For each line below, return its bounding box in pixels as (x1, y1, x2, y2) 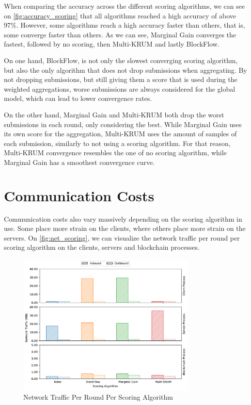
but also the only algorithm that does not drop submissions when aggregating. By (4, 65, 247, 75)
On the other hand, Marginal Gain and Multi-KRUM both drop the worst (4, 109, 224, 119)
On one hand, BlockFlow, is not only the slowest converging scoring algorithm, (4, 55, 238, 65)
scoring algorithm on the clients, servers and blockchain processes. (4, 242, 200, 252)
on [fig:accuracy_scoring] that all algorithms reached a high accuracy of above (4, 10, 236, 20)
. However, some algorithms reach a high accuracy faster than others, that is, (16, 20, 245, 30)
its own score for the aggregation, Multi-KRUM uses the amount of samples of (4, 129, 237, 139)
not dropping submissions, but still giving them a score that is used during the (4, 74, 237, 84)
